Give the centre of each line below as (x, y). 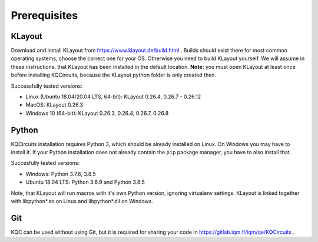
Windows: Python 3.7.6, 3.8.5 (61, 174)
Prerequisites (44, 15)
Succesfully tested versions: (45, 163)
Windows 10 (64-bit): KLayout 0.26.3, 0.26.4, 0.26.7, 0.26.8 (97, 113)
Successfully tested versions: (47, 86)
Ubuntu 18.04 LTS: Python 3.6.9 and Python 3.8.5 (85, 182)
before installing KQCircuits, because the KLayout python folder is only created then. (114, 75)
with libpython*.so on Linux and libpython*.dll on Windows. (82, 201)
